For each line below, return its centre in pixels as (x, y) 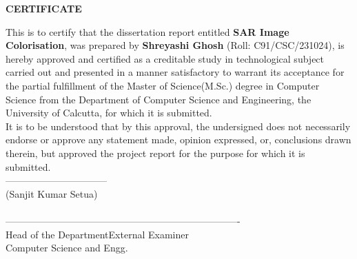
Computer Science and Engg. (67, 248)
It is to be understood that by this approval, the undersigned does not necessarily (178, 126)
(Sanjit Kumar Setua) (52, 193)
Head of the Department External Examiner (97, 234)
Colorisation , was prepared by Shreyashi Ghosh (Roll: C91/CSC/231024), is (175, 45)
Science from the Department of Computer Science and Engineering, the (159, 99)
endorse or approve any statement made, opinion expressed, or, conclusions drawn (178, 139)
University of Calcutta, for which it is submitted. (109, 113)
